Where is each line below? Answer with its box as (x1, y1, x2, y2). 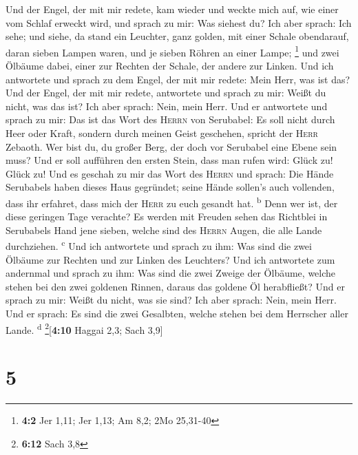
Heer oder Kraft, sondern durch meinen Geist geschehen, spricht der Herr (6, 126, 318, 140)
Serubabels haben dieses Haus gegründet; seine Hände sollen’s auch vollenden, (6, 180, 335, 194)
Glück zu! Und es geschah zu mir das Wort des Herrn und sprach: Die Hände (6, 166, 334, 180)
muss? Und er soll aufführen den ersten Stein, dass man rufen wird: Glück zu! (6, 153, 333, 167)
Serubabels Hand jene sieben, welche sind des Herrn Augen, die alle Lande (6, 222, 322, 237)
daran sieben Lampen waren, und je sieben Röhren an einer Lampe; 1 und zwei (6, 43, 339, 59)
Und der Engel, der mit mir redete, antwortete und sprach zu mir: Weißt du (6, 85, 326, 100)
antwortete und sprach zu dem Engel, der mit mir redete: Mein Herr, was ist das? (6, 72, 350, 86)
